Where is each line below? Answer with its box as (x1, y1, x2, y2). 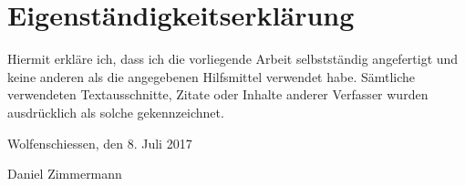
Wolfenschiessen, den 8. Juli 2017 (7, 133, 192, 152)
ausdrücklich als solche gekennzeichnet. (7, 102, 224, 121)
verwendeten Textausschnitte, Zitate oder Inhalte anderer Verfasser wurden (7, 85, 429, 104)
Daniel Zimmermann (7, 164, 122, 183)
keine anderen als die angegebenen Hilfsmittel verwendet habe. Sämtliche (7, 67, 416, 86)
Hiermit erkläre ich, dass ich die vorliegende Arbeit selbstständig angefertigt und (7, 49, 459, 68)
